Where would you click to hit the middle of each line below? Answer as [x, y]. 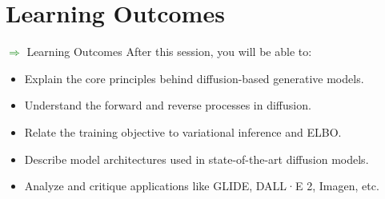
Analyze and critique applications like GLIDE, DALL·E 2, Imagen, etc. [202, 186]
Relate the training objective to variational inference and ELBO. [183, 131]
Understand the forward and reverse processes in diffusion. [168, 105]
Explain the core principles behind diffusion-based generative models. [194, 78]
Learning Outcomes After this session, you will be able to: [169, 52]
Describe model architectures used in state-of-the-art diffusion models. [197, 159]
